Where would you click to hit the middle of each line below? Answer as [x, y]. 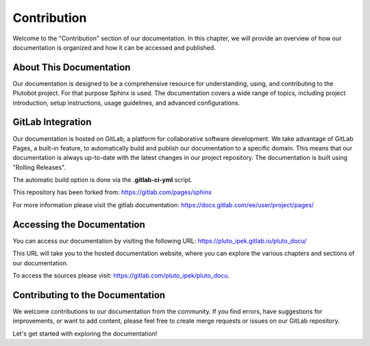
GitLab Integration [52, 122]
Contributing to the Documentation [89, 295]
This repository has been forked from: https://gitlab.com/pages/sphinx [112, 192]
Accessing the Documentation [79, 225]
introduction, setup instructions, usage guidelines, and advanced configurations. [126, 103]
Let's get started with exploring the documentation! [85, 333]
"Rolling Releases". [39, 167]
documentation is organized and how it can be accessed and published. [114, 47]
